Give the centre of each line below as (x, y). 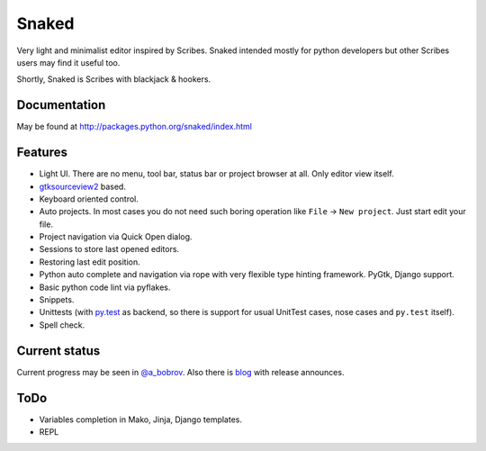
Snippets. (57, 300)
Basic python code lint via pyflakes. (105, 287)
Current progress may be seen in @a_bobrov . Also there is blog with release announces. (180, 372)
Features (42, 153)
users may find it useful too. (68, 62)
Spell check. (62, 325)
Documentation (61, 105)
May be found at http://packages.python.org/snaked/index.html (134, 127)
